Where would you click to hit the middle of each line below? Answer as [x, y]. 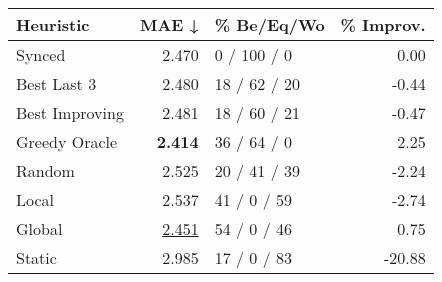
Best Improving [70, 112]
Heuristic [53, 24]
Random [45, 170]
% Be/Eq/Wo [269, 24]
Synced [41, 54]
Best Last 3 [56, 83]
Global [39, 228]
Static [36, 257]
